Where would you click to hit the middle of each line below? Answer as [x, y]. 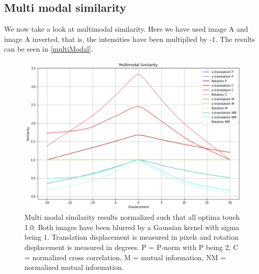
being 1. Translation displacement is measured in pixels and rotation [132, 237]
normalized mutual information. [74, 267]
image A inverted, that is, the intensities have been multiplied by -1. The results [129, 39]
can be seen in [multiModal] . [49, 49]
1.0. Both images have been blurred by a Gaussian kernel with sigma [132, 227]
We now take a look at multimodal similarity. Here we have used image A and [126, 29]
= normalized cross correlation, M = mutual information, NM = [125, 257]
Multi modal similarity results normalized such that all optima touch [132, 217]
